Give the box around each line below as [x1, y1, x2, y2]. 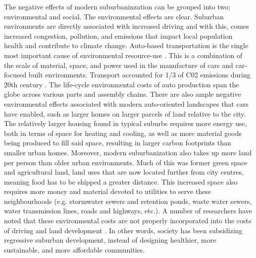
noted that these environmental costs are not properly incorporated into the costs [4, 215, 252, 226]
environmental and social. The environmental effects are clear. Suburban [4, 11, 224, 21]
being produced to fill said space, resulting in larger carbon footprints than [4, 137, 231, 148]
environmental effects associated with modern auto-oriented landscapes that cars [4, 98, 249, 109]
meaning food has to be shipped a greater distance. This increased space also [4, 176, 238, 187]
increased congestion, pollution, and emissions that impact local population [4, 30, 233, 41]
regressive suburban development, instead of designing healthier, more [4, 235, 216, 245]
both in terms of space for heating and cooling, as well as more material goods [4, 128, 242, 138]
